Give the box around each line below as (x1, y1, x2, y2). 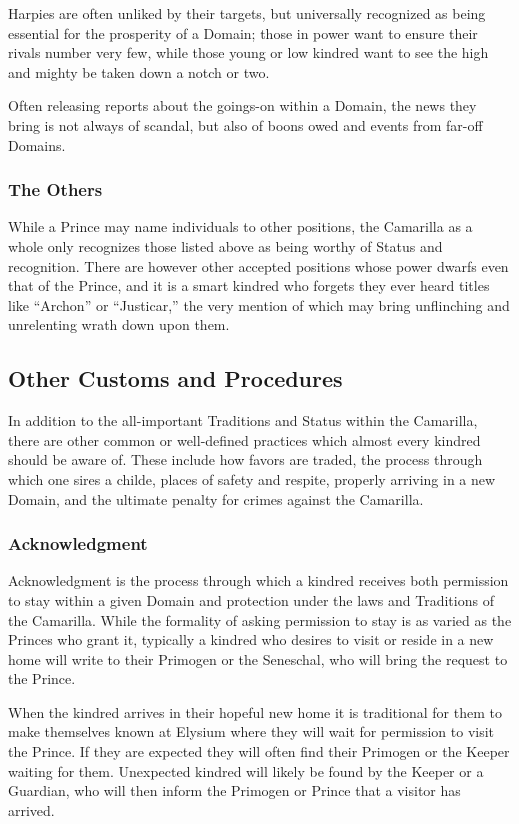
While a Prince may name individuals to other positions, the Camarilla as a (8, 216, 473, 237)
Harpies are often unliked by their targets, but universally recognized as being (8, 3, 486, 23)
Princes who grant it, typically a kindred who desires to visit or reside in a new (8, 629, 494, 650)
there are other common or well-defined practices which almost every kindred (8, 429, 481, 450)
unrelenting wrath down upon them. (8, 314, 230, 335)
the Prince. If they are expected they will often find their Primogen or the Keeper (8, 741, 510, 762)
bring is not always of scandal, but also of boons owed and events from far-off (8, 114, 483, 135)
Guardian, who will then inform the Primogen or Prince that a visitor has (8, 780, 461, 801)
